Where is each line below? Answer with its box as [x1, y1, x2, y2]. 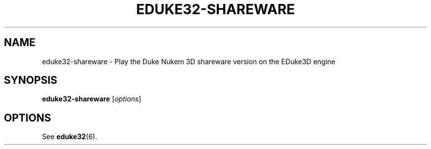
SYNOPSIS [4, 74, 58, 87]
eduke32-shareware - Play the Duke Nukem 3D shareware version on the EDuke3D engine [42, 57, 336, 66]
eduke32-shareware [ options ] [42, 95, 141, 103]
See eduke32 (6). [42, 132, 97, 141]
